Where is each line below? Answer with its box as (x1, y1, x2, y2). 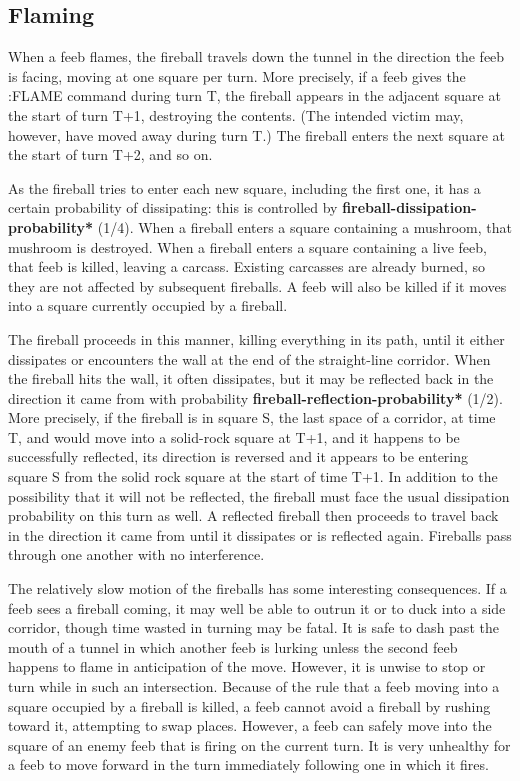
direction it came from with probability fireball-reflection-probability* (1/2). (8, 387, 503, 408)
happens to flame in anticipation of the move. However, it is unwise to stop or (8, 656, 486, 677)
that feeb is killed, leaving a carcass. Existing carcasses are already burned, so (8, 256, 485, 277)
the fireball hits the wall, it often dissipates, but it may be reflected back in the (8, 368, 494, 389)
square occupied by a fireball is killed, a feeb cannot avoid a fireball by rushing (8, 695, 491, 716)
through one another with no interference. (8, 544, 265, 565)
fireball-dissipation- (342, 197, 477, 218)
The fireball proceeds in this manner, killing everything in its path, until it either (8, 328, 505, 349)
